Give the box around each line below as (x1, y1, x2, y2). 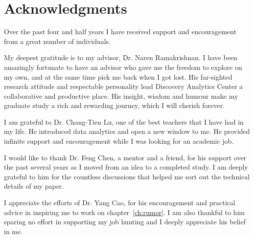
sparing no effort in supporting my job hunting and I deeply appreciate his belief (4, 216, 246, 227)
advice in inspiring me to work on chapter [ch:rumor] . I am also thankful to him (4, 207, 245, 217)
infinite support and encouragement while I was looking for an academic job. (4, 136, 234, 146)
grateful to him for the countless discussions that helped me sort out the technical (4, 171, 250, 181)
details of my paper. (4, 181, 64, 191)
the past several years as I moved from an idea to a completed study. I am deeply (4, 162, 248, 172)
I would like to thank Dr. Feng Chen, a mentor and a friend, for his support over (4, 152, 247, 162)
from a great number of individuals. (4, 36, 111, 46)
